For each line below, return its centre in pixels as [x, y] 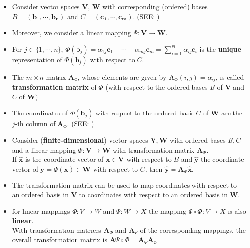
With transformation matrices [57, 230]
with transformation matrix [154, 149]
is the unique [220, 48]
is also [237, 211]
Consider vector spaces [46, 6]
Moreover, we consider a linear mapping [71, 32]
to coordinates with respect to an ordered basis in [153, 194]
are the [232, 113]
